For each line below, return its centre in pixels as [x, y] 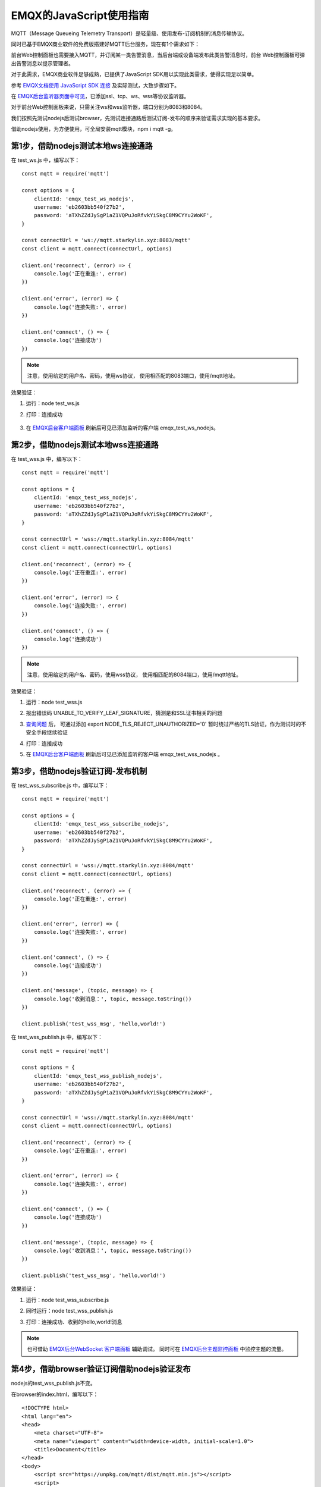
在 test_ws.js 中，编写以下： [45, 160]
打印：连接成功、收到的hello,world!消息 [74, 1322]
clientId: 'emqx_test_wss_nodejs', [86, 498]
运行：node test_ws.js [53, 403]
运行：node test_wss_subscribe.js [67, 1300]
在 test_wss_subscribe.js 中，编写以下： [60, 785]
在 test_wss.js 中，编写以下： [47, 459]
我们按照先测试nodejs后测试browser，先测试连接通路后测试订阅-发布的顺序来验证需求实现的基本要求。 [137, 118]
